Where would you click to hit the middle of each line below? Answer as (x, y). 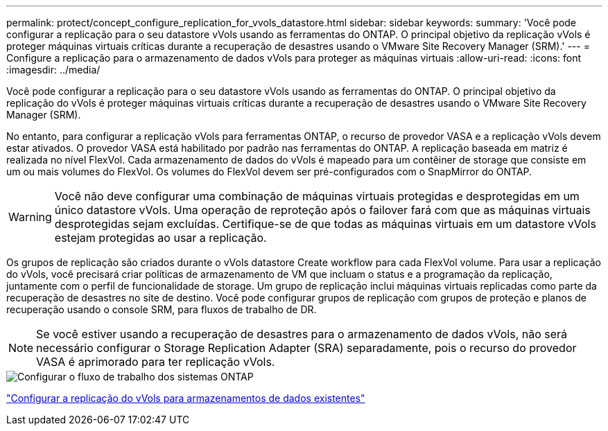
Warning (30, 217)
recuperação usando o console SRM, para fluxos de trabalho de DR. (162, 309)
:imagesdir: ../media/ (53, 70)
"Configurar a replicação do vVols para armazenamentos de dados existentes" (186, 398)
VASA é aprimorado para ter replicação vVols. (156, 362)
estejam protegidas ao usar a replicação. (160, 238)
